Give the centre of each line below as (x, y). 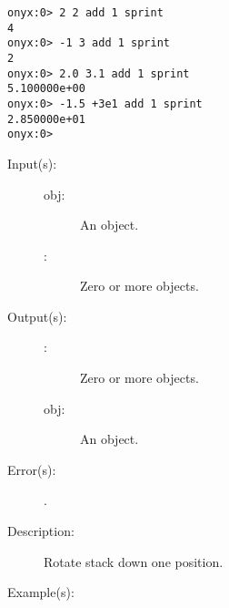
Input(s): (32, 163)
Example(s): (41, 592)
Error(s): (32, 469)
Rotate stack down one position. (134, 561)
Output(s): (37, 316)
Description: (41, 531)
